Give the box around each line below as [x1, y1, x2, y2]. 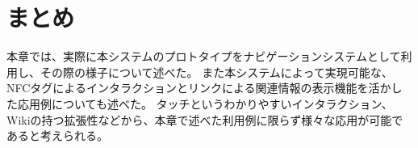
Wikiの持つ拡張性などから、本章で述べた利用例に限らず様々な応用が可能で [6, 111, 403, 128]
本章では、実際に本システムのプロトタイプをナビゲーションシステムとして [6, 48, 401, 65]
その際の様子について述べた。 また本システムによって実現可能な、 [40, 63, 393, 80]
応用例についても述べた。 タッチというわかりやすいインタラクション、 [17, 95, 393, 112]
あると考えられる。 [6, 127, 108, 144]
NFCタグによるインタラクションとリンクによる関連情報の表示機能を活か [6, 79, 391, 96]
